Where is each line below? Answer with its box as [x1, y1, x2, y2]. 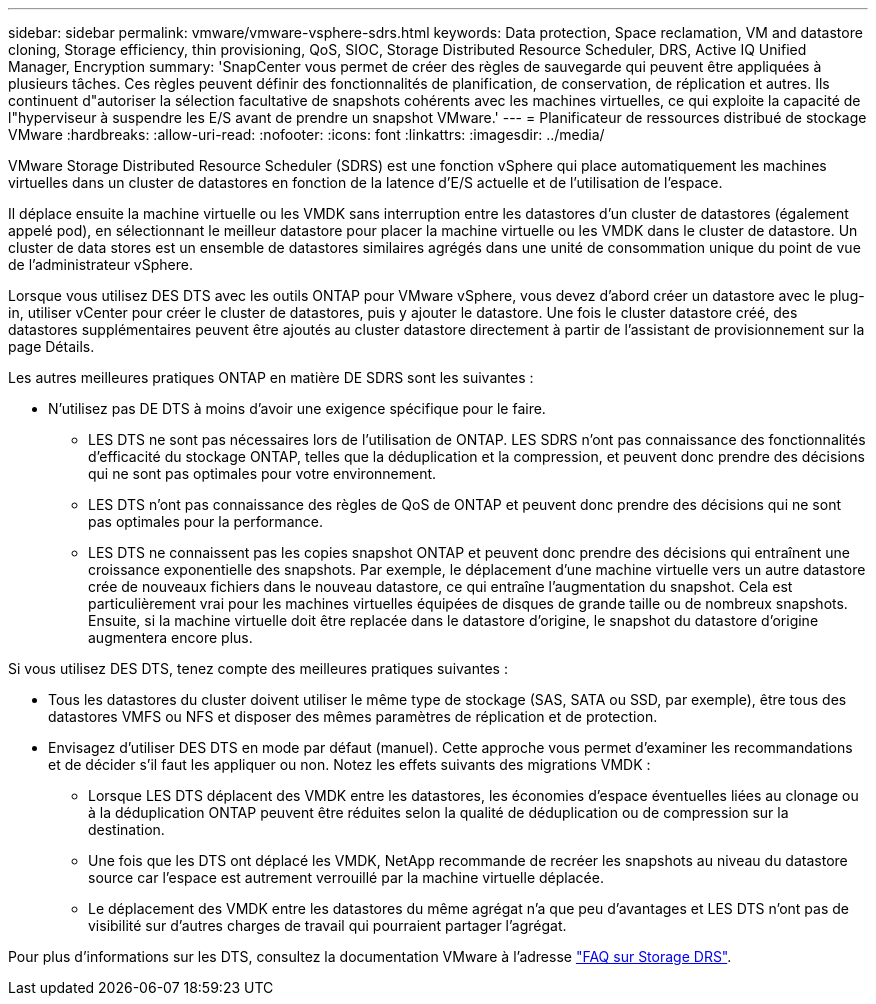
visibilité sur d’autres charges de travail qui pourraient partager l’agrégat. [88, 917, 567, 934]
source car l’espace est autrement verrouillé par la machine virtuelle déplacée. [88, 869, 604, 886]
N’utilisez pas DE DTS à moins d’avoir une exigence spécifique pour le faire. [48, 400, 546, 417]
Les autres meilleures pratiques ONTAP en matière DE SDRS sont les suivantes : [8, 369, 534, 386]
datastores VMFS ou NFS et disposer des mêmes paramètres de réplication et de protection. [48, 708, 658, 725]
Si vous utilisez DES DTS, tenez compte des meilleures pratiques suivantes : [8, 660, 508, 677]
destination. [88, 821, 165, 838]
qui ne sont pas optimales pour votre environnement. [88, 465, 437, 482]
